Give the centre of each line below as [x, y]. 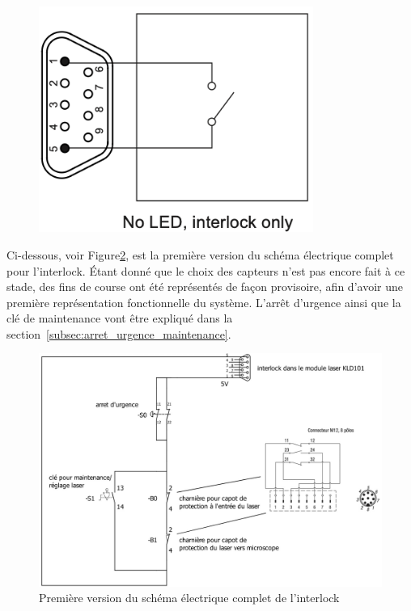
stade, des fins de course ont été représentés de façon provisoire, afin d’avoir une [205, 287]
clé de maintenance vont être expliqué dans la [120, 318]
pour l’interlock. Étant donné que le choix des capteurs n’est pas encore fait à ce [206, 270]
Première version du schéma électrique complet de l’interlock [189, 598]
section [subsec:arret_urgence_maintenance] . [119, 333]
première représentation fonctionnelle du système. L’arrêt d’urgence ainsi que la [204, 302]
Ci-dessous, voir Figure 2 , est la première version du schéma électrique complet [200, 254]
